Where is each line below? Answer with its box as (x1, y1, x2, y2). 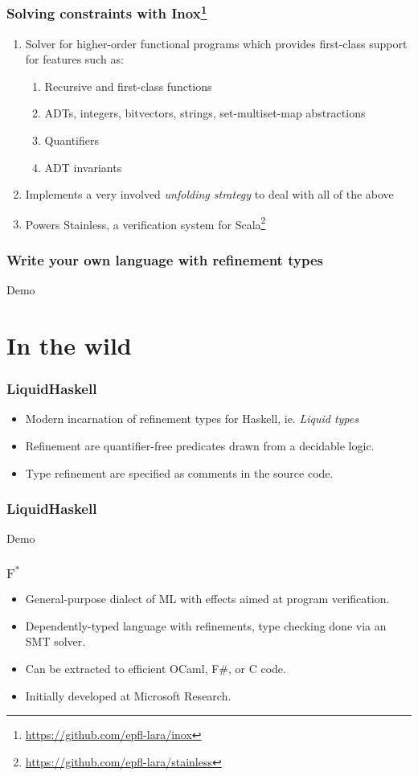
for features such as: (25, 51, 124, 68)
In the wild (6, 329, 132, 362)
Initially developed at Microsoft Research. (25, 687, 232, 704)
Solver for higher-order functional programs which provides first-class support (25, 35, 408, 51)
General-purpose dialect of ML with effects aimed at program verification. (25, 590, 390, 607)
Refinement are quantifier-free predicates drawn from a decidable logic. (25, 437, 375, 454)
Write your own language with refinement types (6, 250, 323, 269)
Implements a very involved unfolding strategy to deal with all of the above (25, 186, 394, 203)
